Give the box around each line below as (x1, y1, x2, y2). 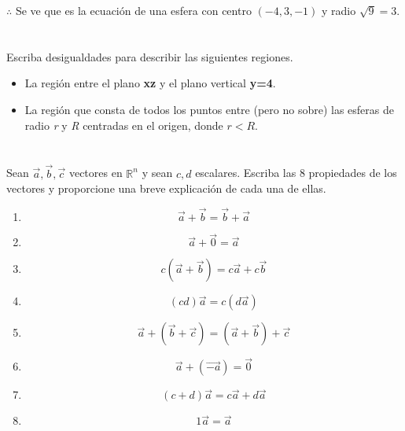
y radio (321, 2, 356, 18)
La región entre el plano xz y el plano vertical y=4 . (24, 75, 276, 91)
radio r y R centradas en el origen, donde (24, 116, 223, 133)
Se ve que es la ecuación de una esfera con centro (15, 2, 252, 18)
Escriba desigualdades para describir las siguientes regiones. (6, 48, 293, 64)
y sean (142, 164, 173, 181)
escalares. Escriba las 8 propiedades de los (195, 164, 397, 181)
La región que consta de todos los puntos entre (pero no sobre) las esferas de (24, 101, 394, 117)
